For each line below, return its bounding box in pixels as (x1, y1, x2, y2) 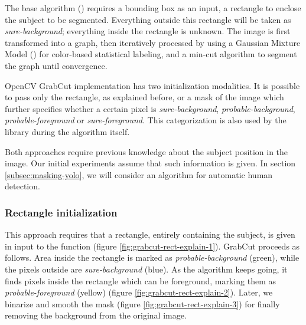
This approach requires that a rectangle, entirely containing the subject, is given (5, 228, 295, 241)
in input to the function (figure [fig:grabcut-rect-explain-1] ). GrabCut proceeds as (5, 239, 300, 252)
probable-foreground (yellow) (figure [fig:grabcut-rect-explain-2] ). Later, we (5, 286, 273, 298)
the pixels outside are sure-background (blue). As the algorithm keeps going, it (5, 262, 288, 275)
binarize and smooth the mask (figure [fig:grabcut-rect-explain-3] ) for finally (5, 297, 280, 310)
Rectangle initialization (5, 205, 118, 219)
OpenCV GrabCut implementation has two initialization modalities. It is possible (5, 79, 300, 91)
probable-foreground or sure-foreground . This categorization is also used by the (5, 114, 287, 126)
